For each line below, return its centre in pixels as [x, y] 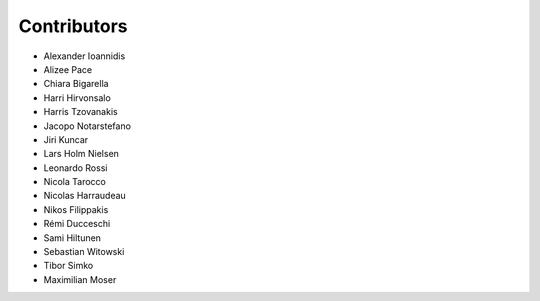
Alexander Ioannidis [84, 56]
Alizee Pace [68, 69]
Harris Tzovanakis [81, 112]
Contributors [73, 26]
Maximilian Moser [80, 279]
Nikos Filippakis [76, 209]
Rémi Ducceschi [77, 224]
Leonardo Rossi [75, 167]
